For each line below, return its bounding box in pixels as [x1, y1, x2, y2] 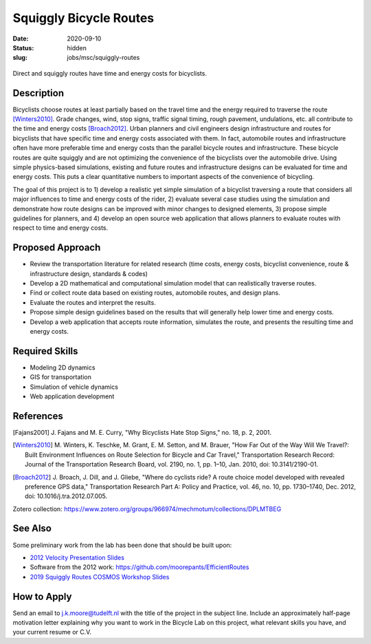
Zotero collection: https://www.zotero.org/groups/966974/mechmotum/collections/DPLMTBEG [12, 504, 282, 513]
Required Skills [12, 345, 78, 357]
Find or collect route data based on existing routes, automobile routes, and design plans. [30, 289, 281, 297]
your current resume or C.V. [12, 628, 92, 636]
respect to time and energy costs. [12, 224, 109, 232]
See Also [12, 523, 52, 535]
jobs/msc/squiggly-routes [67, 54, 140, 62]
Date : [12, 34, 29, 43]
